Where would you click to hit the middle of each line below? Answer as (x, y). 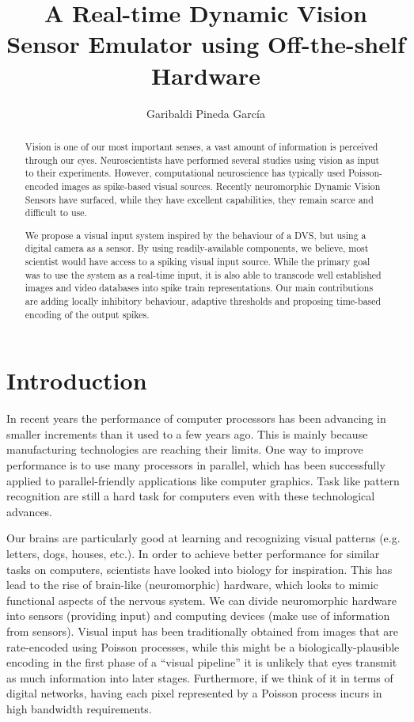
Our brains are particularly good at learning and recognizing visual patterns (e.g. (203, 538)
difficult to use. (56, 213)
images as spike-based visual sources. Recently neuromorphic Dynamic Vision (221, 186)
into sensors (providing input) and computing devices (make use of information (198, 616)
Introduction (77, 380)
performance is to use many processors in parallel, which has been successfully (196, 465)
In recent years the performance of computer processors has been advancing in (196, 418)
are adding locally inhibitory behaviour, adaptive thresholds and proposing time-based (203, 301)
